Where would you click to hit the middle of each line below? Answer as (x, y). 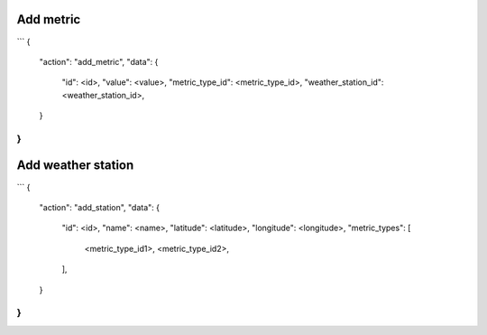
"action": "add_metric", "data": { (99, 61)
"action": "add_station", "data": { (100, 207)
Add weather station (75, 166)
